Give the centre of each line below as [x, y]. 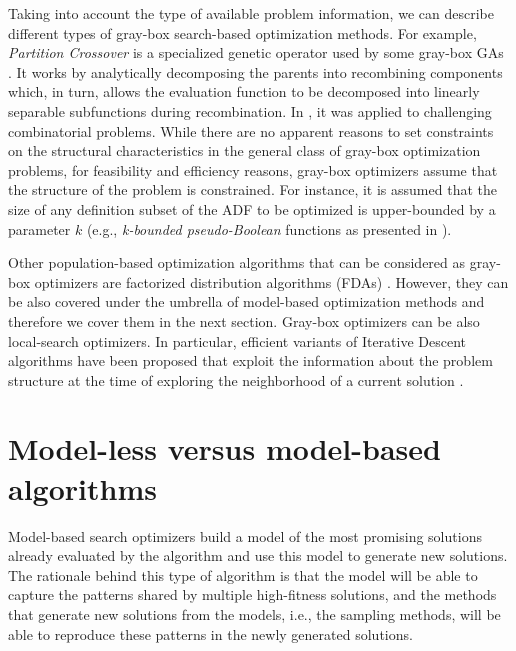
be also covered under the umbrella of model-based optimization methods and [246, 301]
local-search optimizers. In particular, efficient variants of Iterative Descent [237, 340]
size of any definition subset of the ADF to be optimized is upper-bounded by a [252, 208]
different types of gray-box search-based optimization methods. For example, [242, 32]
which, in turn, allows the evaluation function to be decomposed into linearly [244, 91]
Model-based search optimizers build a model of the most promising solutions [245, 535]
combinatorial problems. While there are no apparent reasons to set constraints [251, 130]
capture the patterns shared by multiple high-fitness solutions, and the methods [252, 594]
